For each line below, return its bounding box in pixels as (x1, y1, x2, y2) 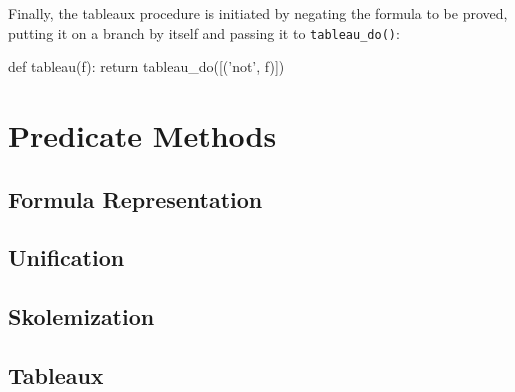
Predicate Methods (8, 115, 277, 156)
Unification (8, 242, 125, 273)
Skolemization (8, 301, 155, 332)
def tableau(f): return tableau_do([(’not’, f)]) (8, 56, 285, 77)
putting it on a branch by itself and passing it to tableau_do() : (8, 22, 400, 43)
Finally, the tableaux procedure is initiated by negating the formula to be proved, (8, 3, 508, 23)
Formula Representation (8, 183, 263, 214)
